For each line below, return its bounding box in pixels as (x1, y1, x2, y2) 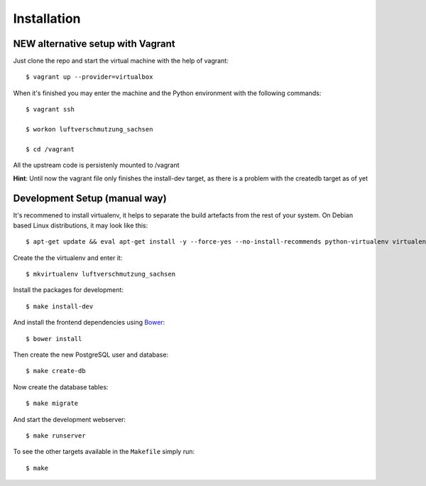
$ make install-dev (26, 302, 94, 310)
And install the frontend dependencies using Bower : (13, 318, 165, 327)
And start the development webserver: (13, 415, 126, 423)
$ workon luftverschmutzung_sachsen (26, 125, 153, 134)
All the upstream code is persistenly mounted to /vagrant (13, 161, 180, 170)
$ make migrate (26, 399, 79, 408)
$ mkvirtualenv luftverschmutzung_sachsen (26, 270, 176, 279)
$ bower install (26, 335, 82, 342)
